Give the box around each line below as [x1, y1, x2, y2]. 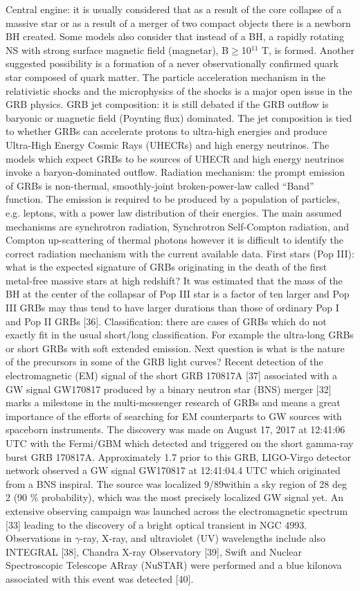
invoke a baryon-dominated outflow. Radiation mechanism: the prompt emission [6, 165, 345, 179]
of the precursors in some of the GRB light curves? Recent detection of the [6, 354, 323, 369]
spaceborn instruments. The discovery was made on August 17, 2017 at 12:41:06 [6, 422, 345, 437]
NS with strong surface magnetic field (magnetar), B [6, 42, 229, 57]
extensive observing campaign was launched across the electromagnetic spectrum [6, 503, 348, 518]
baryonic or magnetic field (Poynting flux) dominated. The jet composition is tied [6, 110, 352, 125]
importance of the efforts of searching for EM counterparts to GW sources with [6, 408, 342, 423]
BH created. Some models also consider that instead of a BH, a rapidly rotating [6, 29, 344, 44]
